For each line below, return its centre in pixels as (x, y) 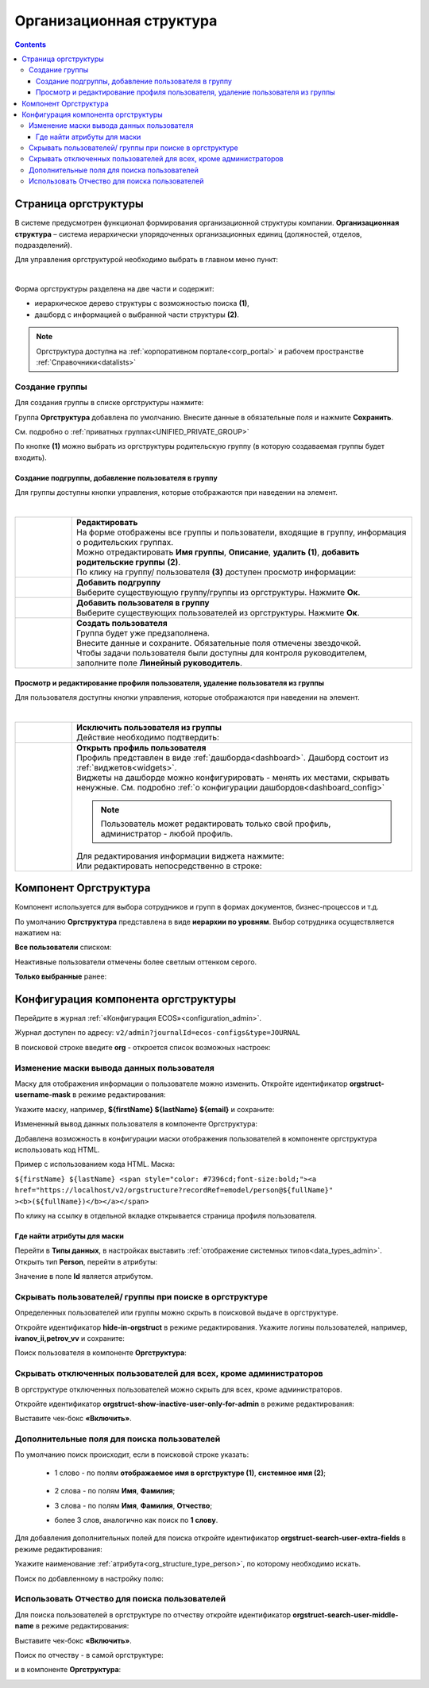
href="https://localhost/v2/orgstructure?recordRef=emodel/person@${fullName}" (174, 1190)
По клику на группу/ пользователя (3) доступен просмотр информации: (216, 572)
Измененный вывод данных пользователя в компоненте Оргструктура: (136, 1124)
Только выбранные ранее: (61, 976)
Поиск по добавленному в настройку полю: (89, 1578)
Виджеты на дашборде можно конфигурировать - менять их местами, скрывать (233, 777)
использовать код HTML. (57, 1149)
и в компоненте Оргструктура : (68, 1670)
